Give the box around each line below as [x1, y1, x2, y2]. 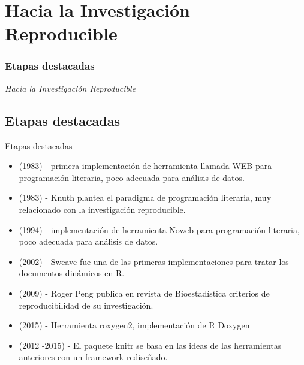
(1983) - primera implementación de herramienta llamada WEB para [19, 159, 272, 172]
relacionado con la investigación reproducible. [19, 203, 186, 215]
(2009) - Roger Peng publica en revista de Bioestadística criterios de [19, 286, 270, 299]
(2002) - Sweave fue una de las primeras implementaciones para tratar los [19, 255, 289, 267]
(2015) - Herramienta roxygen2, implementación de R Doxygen [19, 319, 250, 331]
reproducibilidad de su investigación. [19, 298, 153, 311]
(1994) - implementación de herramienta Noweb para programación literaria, [19, 223, 300, 236]
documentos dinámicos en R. [19, 267, 125, 279]
